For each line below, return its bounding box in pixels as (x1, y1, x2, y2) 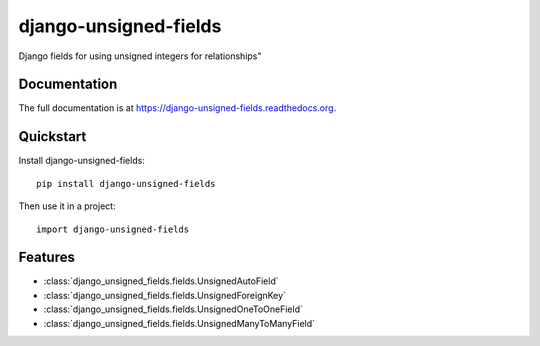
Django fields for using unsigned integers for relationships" (18, 50, 262, 62)
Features (18, 249, 75, 266)
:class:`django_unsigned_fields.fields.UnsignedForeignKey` (43, 289, 287, 301)
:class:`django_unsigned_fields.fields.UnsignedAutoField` (43, 275, 279, 287)
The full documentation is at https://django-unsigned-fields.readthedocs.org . (18, 102, 337, 114)
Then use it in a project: (18, 200, 116, 212)
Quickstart (18, 128, 87, 145)
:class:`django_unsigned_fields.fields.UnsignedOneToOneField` (43, 303, 304, 315)
